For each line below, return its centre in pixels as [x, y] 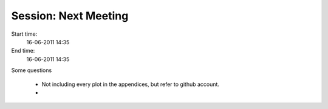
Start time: [24, 34]
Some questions [32, 70]
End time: [23, 51]
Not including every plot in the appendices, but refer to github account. [131, 84]
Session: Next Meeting [70, 16]
